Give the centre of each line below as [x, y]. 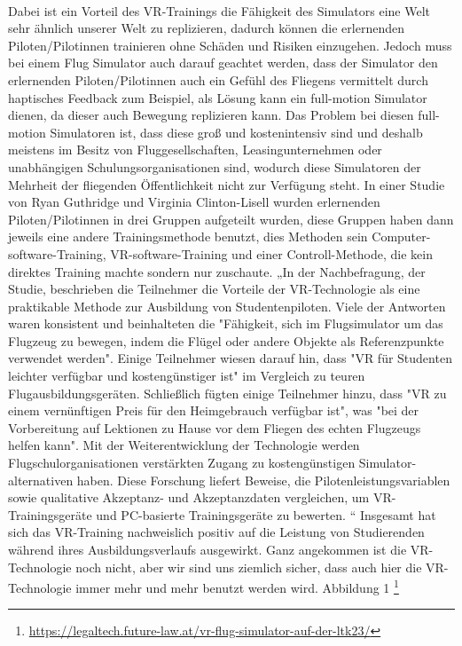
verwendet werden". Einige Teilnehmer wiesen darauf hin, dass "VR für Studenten [230, 358]
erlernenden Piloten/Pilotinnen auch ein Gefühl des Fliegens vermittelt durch [218, 79]
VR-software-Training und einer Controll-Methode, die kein [271, 253]
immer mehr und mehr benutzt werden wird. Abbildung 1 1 [237, 586]
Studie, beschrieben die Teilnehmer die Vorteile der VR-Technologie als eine [214, 289]
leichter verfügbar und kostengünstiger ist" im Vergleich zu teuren [187, 376]
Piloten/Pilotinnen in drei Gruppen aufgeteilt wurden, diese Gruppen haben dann [231, 219]
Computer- [401, 236]
